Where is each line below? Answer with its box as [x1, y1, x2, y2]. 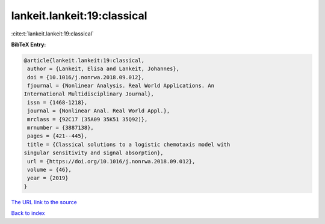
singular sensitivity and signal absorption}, [23, 150, 164, 156]
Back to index [11, 210, 45, 217]
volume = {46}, [27, 166, 72, 173]
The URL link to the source [11, 198, 78, 205]
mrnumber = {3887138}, [27, 124, 94, 132]
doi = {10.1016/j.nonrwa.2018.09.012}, [27, 74, 144, 80]
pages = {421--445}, [27, 133, 88, 139]
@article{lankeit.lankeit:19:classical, [23, 57, 144, 64]
